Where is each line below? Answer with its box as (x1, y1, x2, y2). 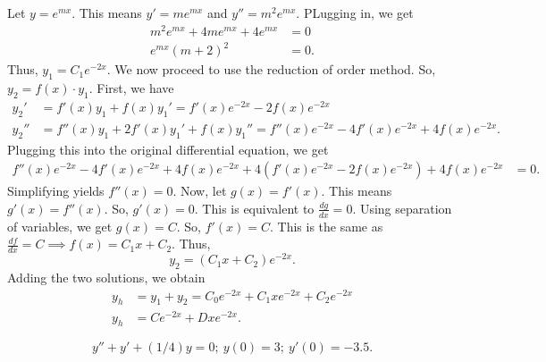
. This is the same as (269, 216, 383, 235)
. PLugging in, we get (296, 4, 414, 21)
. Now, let (172, 181, 227, 200)
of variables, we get (7, 216, 113, 235)
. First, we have (88, 79, 174, 97)
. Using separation (352, 198, 452, 217)
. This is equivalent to (194, 198, 315, 217)
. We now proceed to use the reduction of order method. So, (106, 60, 436, 79)
